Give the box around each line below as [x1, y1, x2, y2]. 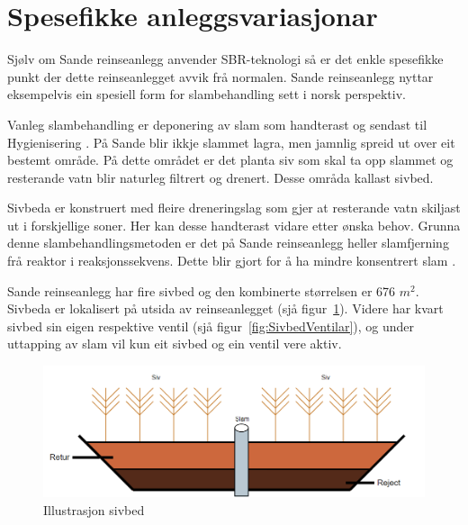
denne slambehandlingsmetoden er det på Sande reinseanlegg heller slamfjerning [7, 233, 449, 252]
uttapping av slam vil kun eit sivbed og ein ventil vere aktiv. [7, 334, 342, 353]
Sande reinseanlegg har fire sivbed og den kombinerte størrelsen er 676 [7, 281, 396, 300]
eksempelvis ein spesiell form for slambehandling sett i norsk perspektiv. [7, 85, 406, 104]
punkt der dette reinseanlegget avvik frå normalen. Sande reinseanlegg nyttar [7, 67, 434, 86]
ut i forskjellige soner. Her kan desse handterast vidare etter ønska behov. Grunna [7, 215, 461, 234]
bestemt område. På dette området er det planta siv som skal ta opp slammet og [7, 150, 454, 169]
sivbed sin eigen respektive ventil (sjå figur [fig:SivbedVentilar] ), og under [7, 316, 415, 335]
